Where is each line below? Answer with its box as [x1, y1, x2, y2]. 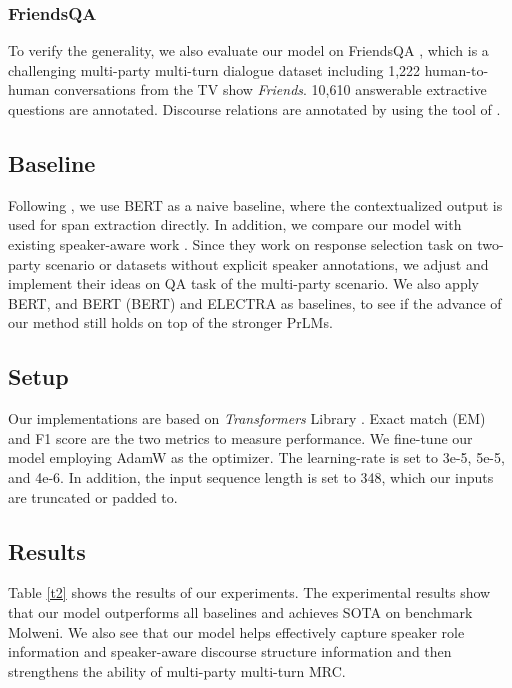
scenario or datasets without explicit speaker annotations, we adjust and [45, 253, 489, 274]
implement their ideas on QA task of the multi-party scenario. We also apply [8, 273, 479, 294]
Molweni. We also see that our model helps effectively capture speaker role [8, 621, 465, 642]
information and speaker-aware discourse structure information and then [8, 641, 452, 662]
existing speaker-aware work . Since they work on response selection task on [8, 233, 473, 254]
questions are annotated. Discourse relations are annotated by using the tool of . [8, 99, 501, 119]
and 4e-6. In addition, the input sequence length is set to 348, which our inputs [8, 466, 494, 487]
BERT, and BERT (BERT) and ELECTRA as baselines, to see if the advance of [8, 292, 502, 313]
